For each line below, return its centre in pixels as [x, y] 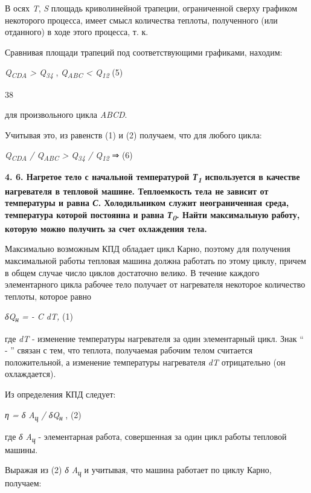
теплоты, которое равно [48, 296]
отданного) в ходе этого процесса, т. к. [77, 32]
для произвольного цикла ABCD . [66, 114]
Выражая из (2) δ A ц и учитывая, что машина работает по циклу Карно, [138, 471]
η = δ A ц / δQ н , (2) [43, 415]
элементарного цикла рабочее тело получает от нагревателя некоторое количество [155, 284]
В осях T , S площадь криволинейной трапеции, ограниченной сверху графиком [151, 8]
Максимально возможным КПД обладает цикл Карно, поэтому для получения [148, 249]
